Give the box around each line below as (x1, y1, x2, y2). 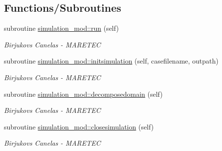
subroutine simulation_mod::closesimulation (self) (4, 121, 154, 131)
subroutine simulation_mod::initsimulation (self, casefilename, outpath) (4, 56, 219, 66)
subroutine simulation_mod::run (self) (4, 23, 119, 33)
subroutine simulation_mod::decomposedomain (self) (4, 88, 163, 99)
